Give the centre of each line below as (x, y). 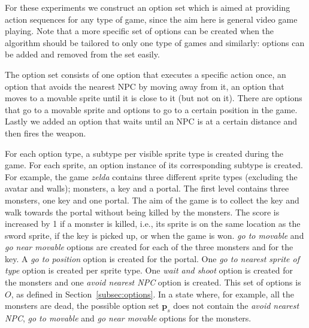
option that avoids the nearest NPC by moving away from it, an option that (145, 86)
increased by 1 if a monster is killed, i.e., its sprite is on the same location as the (153, 224)
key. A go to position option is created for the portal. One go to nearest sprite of (152, 258)
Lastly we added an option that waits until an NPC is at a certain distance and (151, 121)
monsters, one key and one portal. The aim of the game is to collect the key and (152, 200)
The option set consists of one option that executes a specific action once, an (146, 74)
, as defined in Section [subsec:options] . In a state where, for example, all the (152, 294)
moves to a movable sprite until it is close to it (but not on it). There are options (154, 98)
